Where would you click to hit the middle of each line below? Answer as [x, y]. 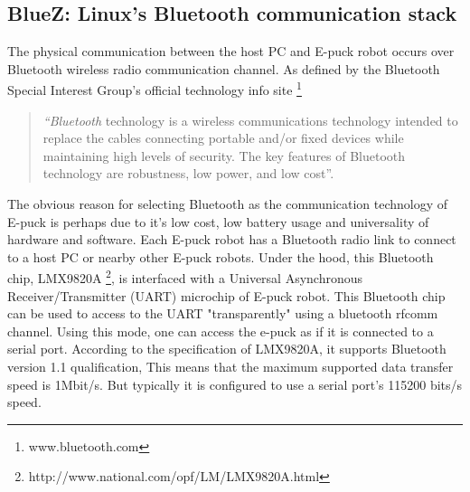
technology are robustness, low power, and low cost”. [188, 173]
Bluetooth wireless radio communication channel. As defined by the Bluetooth [224, 68]
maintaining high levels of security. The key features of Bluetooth [224, 155]
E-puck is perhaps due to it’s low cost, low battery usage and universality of [218, 221]
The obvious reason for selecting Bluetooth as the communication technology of [228, 204]
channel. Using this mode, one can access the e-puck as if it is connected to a [221, 331]
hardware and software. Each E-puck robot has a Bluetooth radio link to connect [232, 239]
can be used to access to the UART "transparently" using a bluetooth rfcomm [223, 313]
